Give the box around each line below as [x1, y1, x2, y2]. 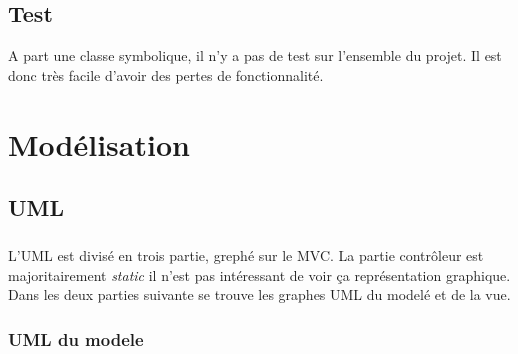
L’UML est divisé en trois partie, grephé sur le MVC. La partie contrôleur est [8, 244, 484, 265]
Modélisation [8, 123, 190, 164]
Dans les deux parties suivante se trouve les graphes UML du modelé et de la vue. [8, 284, 511, 305]
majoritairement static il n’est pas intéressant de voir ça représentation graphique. [8, 264, 511, 285]
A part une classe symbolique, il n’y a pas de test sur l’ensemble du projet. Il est [8, 45, 502, 66]
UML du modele [8, 326, 144, 351]
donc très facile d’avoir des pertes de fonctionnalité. [8, 64, 324, 85]
